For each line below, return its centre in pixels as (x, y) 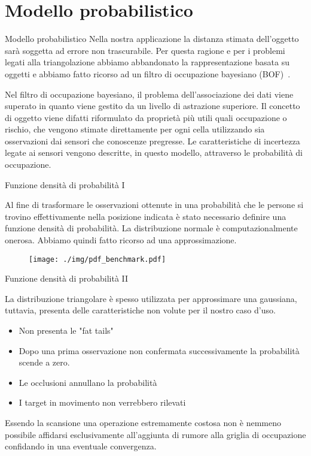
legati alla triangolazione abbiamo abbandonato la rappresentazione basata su (147, 62)
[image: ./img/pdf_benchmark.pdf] (97, 259)
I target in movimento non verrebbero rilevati (102, 402)
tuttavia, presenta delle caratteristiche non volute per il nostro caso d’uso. (140, 310)
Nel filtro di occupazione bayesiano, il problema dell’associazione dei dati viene (149, 94)
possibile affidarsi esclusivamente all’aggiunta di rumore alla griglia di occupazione (155, 434)
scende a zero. (44, 362)
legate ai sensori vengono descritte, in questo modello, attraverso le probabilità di (154, 152)
